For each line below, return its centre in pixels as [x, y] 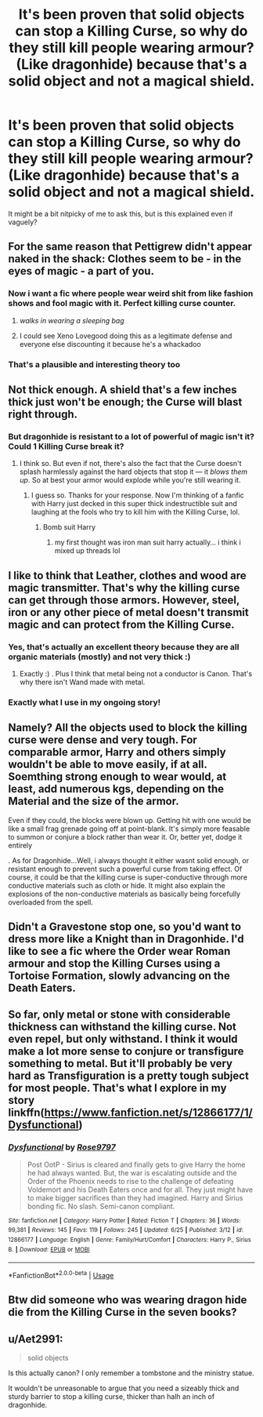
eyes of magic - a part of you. [81, 271]
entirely [20, 845]
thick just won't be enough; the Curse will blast [125, 402]
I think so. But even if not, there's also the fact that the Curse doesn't [130, 464]
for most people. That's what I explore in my [117, 1088]
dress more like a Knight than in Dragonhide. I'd [126, 939]
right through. [43, 414]
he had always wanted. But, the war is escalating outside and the [132, 1173]
